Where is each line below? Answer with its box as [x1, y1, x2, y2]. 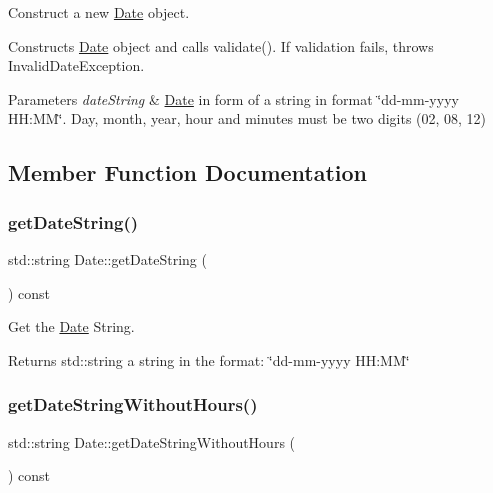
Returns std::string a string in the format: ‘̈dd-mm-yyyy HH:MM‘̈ [8, 349, 410, 370]
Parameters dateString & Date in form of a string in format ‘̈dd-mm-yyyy [8, 88, 459, 109]
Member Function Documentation [8, 157, 368, 188]
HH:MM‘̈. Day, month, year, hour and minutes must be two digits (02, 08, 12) [8, 108, 487, 129]
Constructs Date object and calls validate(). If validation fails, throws [8, 35, 434, 56]
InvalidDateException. [8, 55, 145, 76]
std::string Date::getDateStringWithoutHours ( [8, 431, 296, 452]
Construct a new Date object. [8, 2, 190, 22]
